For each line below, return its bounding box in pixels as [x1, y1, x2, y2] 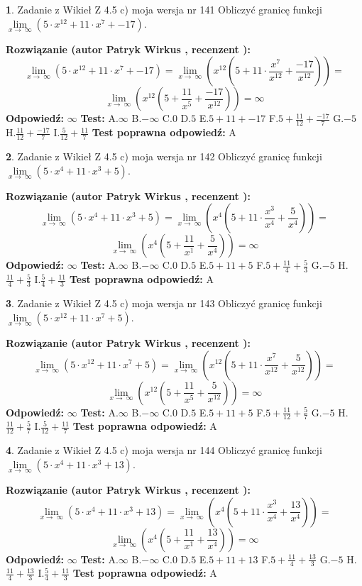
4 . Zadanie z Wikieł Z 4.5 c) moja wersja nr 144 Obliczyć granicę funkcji [6, 443, 322, 458]
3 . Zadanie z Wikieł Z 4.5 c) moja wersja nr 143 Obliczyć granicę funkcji [6, 296, 322, 311]
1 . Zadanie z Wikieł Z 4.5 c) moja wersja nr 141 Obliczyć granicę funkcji [6, 2, 322, 16]
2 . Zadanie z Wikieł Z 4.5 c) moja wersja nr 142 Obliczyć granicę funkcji [6, 149, 322, 164]
